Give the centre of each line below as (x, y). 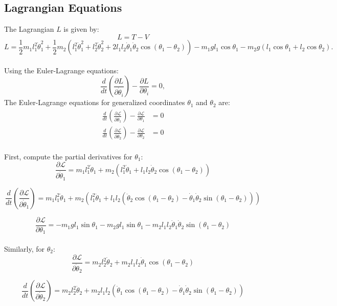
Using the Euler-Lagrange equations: (61, 70)
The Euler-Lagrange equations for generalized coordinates (95, 102)
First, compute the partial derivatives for (68, 156)
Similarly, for (25, 248)
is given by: (81, 29)
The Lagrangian (29, 29)
